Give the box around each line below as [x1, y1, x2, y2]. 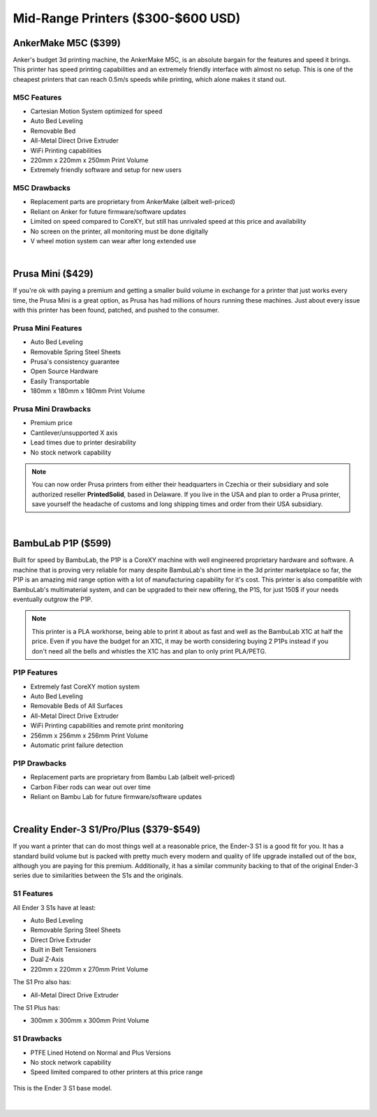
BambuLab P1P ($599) [13, 538, 112, 549]
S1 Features [13, 888, 54, 898]
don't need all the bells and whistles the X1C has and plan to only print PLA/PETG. [31, 647, 267, 655]
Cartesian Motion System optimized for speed [30, 107, 163, 115]
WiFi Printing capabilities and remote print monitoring [30, 721, 184, 730]
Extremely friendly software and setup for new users [30, 166, 182, 174]
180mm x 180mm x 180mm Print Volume [30, 387, 146, 395]
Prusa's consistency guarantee [30, 357, 120, 366]
